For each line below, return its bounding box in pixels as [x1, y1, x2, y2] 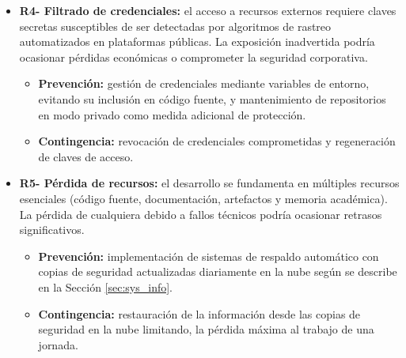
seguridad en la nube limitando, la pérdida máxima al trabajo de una [38, 321, 374, 337]
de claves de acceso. [38, 148, 134, 164]
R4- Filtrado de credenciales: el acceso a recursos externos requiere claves [19, 2, 397, 18]
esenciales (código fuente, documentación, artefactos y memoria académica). [19, 190, 388, 206]
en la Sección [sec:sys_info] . [38, 278, 173, 295]
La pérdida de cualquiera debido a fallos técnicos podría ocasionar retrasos [19, 205, 382, 222]
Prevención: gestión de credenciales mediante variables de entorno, [38, 75, 370, 92]
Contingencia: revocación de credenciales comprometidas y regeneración [38, 133, 396, 149]
